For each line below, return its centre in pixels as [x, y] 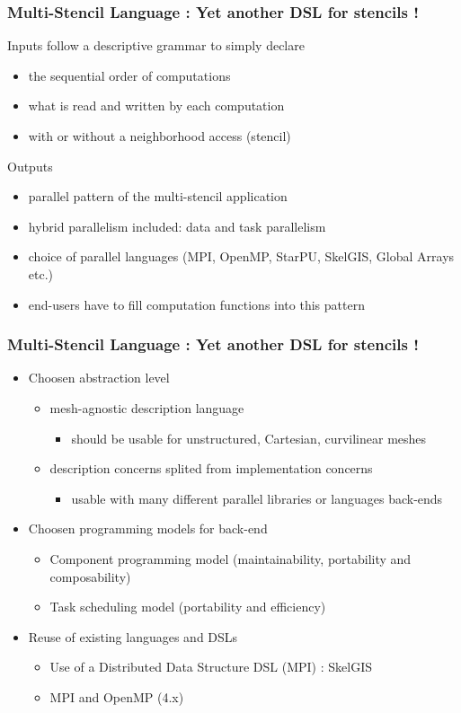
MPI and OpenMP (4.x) [117, 696]
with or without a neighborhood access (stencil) [160, 136]
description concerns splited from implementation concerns [211, 468]
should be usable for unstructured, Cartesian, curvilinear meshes [249, 438]
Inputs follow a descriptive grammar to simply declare [156, 45]
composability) [90, 576]
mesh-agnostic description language [147, 407]
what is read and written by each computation [156, 106]
